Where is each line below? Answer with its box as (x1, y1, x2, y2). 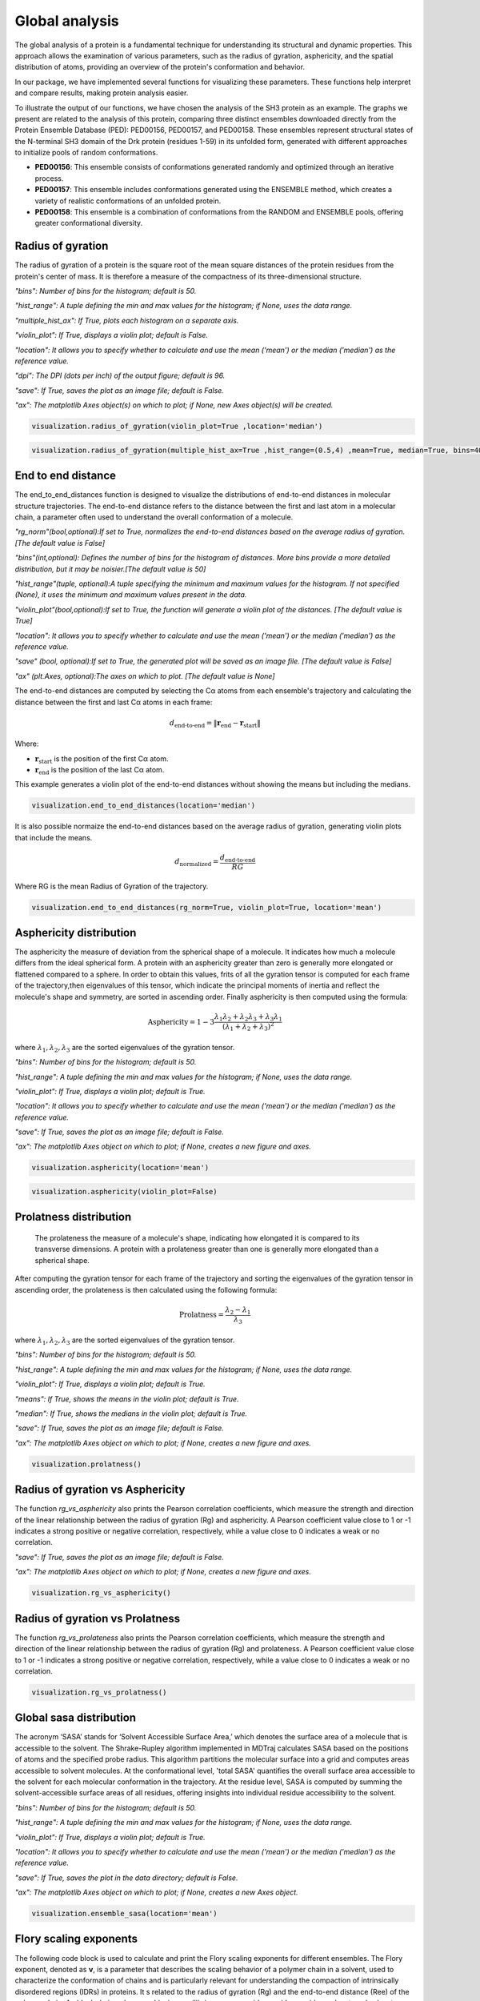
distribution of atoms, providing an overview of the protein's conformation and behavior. (14, 62, 306, 72)
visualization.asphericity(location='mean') (31, 1163, 210, 1173)
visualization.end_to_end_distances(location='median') (31, 801, 256, 810)
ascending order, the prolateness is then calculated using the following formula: (14, 1285, 278, 1294)
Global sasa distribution (14, 1711, 136, 1725)
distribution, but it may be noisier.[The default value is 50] (14, 564, 206, 574)
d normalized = (174, 857, 219, 868)
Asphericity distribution (14, 925, 137, 940)
